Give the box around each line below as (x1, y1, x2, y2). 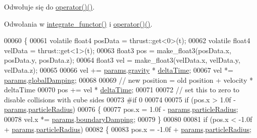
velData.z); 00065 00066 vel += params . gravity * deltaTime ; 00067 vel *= (4, 64, 233, 75)
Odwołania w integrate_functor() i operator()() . (4, 18, 153, 29)
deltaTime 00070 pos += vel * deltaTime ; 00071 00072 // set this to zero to (4, 84, 239, 95)
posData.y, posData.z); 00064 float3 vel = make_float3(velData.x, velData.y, (4, 55, 240, 65)
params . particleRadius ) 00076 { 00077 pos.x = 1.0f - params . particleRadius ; (4, 104, 238, 114)
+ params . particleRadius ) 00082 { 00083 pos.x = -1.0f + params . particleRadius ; (4, 123, 251, 134)
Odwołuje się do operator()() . (4, 2, 95, 12)
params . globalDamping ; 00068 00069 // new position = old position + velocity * (4, 74, 253, 85)
